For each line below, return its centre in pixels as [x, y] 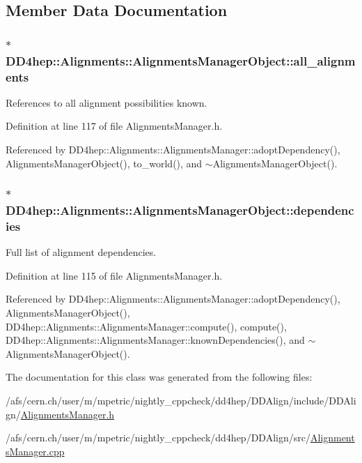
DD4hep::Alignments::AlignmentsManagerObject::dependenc [180, 210]
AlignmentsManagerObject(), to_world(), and [104, 163]
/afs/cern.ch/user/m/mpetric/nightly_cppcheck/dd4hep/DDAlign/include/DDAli [181, 401]
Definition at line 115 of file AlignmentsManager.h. [114, 275]
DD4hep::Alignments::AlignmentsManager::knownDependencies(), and [155, 340]
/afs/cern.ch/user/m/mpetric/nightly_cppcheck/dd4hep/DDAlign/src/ [158, 438]
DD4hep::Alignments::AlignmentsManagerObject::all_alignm [181, 60]
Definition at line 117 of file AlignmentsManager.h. [114, 126]
